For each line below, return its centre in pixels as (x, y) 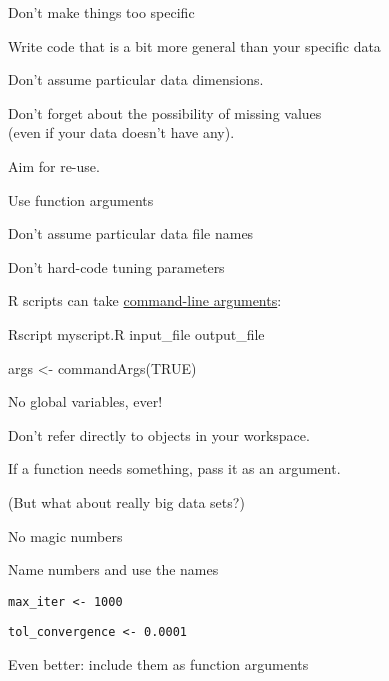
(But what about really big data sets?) (126, 501)
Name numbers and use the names (113, 569)
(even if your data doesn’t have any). (121, 132)
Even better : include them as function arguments (158, 664)
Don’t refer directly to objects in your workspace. (159, 434)
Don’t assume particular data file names (131, 233)
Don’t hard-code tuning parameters (116, 266)
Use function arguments (81, 199)
